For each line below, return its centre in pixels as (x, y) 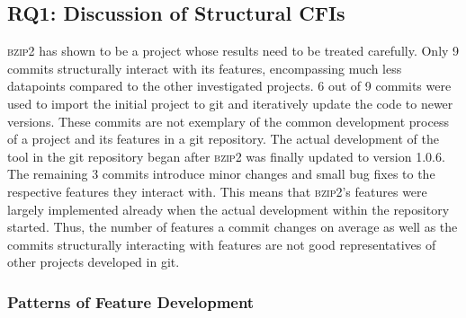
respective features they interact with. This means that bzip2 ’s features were (217, 191)
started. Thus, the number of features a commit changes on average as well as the (233, 227)
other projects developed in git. (94, 262)
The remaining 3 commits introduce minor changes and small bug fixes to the (221, 174)
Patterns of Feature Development (131, 301)
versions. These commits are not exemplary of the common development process (228, 121)
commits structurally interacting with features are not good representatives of (222, 244)
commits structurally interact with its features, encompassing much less (205, 68)
